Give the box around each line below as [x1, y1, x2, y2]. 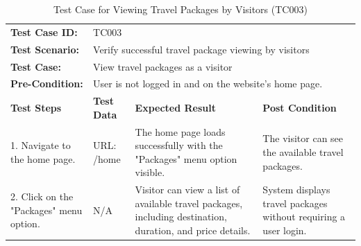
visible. [135, 165, 165, 179]
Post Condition [262, 100, 337, 115]
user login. [262, 223, 307, 238]
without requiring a [262, 209, 346, 224]
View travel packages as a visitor [93, 59, 233, 73]
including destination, [135, 209, 227, 224]
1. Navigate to [10, 138, 71, 152]
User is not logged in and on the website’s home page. [93, 76, 323, 91]
